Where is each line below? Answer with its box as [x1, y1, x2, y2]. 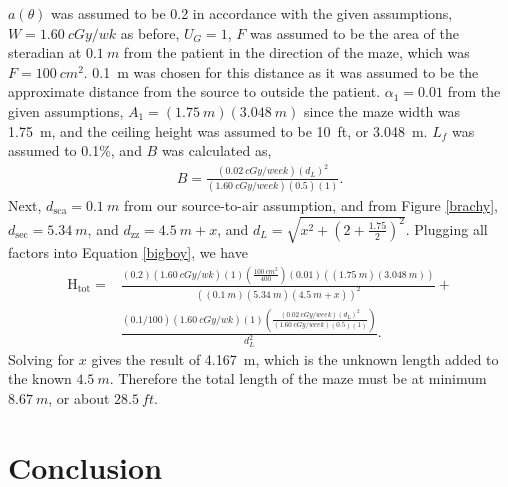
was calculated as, [161, 140, 272, 161]
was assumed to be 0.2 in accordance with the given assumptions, [51, 3, 453, 23]
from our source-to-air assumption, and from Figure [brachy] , [123, 194, 499, 215]
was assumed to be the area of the [249, 22, 459, 43]
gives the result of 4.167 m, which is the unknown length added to [91, 348, 499, 369]
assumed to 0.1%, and [8, 140, 142, 161]
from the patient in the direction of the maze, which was [123, 42, 470, 63]
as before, [120, 22, 180, 43]
